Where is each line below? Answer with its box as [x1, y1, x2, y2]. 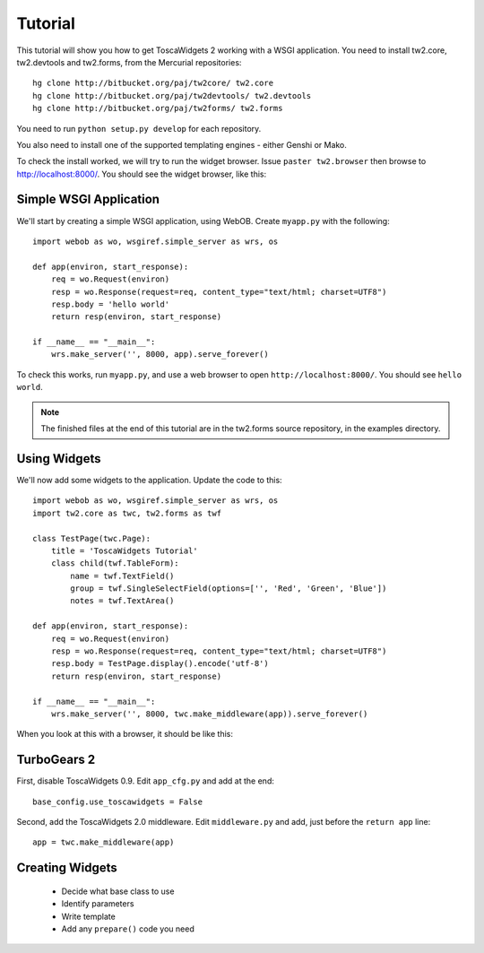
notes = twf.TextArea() [70, 596, 175, 606]
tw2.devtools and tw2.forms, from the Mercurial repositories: [16, 56, 242, 67]
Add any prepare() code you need [61, 923, 194, 934]
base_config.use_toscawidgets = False [32, 796, 203, 807]
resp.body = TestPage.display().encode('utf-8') [50, 659, 269, 669]
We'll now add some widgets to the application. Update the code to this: [16, 474, 282, 485]
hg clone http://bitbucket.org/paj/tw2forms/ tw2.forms [32, 103, 283, 114]
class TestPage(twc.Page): [32, 533, 151, 543]
